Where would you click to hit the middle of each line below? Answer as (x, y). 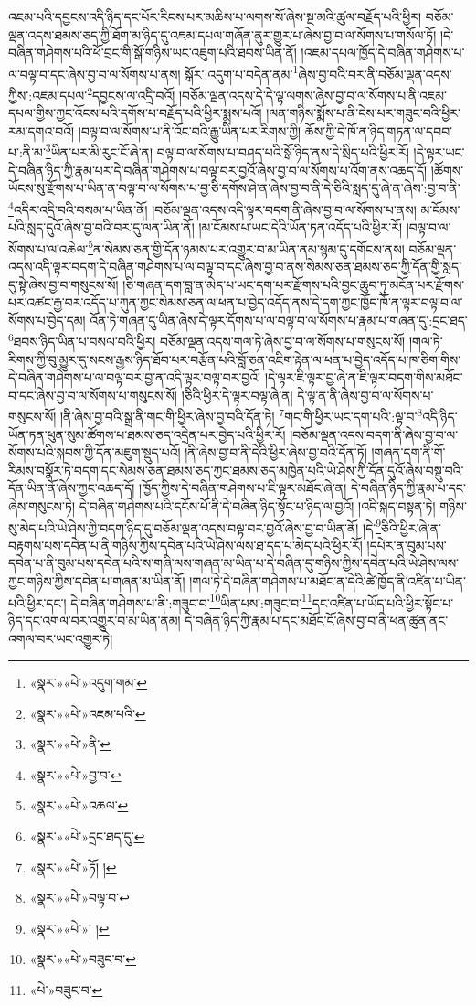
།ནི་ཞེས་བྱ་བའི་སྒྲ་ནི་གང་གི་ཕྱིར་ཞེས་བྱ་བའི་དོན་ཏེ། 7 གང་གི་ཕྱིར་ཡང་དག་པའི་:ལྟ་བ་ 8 (241, 415)
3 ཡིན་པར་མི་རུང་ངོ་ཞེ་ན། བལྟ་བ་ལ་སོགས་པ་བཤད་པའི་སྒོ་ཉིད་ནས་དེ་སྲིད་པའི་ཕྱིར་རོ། (227, 151)
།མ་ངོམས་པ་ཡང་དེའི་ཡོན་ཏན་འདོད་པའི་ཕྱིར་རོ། (301, 227)
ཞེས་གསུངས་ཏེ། (42, 506)
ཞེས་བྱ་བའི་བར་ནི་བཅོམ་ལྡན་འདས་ (375, 74)
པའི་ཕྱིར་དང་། (37, 602)
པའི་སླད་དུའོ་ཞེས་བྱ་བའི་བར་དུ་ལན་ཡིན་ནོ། (101, 227)
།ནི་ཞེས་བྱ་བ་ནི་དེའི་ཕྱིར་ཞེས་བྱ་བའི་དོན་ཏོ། (276, 452)
